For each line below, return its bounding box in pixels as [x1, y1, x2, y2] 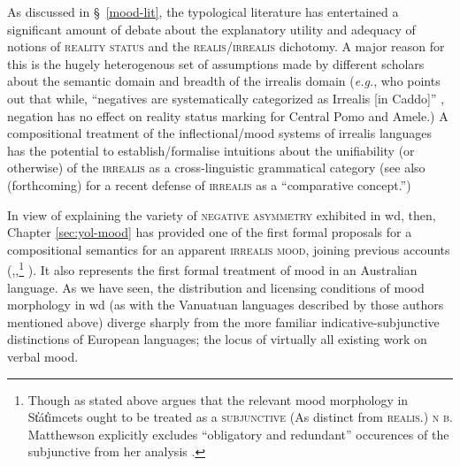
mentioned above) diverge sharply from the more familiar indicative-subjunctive [7, 312, 440, 331]
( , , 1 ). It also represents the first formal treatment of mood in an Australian [7, 258, 418, 279]
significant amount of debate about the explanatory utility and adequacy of [7, 19, 416, 38]
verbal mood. [7, 347, 79, 365]
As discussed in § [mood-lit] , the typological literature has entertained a [7, 3, 399, 20]
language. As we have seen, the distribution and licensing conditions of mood [7, 278, 425, 296]
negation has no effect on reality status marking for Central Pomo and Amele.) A [7, 106, 448, 125]
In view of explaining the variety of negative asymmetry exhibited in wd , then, [7, 205, 436, 224]
